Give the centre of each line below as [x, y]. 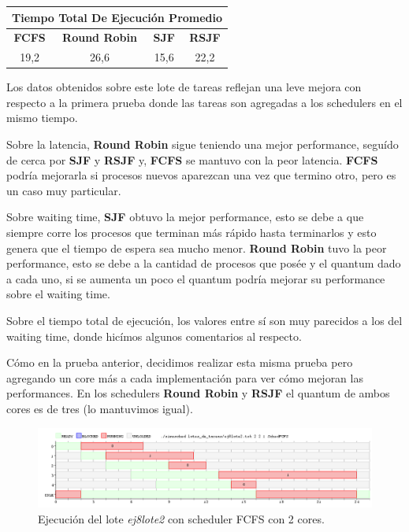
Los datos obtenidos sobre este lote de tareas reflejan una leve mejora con [184, 87]
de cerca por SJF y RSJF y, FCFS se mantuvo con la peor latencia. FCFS [192, 159]
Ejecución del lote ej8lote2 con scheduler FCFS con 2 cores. [181, 519]
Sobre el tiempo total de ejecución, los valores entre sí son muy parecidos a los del [204, 320]
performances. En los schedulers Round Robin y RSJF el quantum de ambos [198, 393]
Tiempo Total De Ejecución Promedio [117, 17]
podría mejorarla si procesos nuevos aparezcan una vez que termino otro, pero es [201, 175]
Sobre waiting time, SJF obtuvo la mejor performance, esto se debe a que [185, 217]
